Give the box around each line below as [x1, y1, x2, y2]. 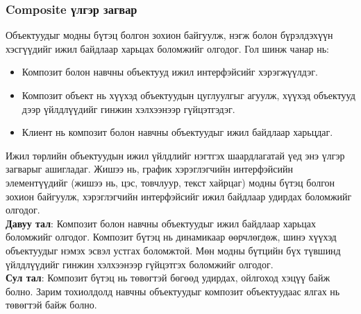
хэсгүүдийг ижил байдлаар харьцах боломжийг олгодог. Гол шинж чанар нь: [6, 41, 330, 55]
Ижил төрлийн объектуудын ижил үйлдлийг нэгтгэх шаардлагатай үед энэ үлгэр [6, 148, 345, 162]
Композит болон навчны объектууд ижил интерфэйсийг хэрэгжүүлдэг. [22, 64, 318, 79]
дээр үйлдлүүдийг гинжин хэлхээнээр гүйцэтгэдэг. [22, 101, 235, 116]
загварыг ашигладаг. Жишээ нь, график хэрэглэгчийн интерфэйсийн [6, 162, 293, 176]
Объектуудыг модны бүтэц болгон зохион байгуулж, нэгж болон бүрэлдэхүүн [6, 28, 333, 42]
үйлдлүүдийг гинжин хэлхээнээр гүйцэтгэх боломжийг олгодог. [6, 256, 274, 271]
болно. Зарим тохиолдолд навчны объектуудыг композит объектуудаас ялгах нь [6, 284, 340, 298]
